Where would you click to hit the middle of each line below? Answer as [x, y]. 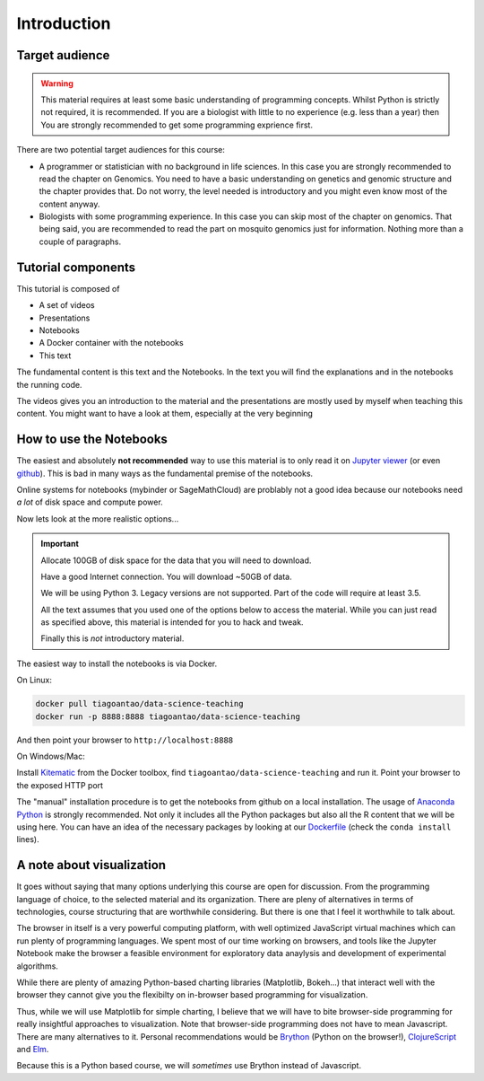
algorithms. [37, 966]
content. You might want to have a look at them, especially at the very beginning [164, 414]
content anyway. [69, 204]
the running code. [49, 384]
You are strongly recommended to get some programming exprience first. [177, 125]
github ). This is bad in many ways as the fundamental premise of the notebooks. [165, 473]
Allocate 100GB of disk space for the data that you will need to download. [176, 560]
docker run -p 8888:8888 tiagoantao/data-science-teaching [168, 716]
